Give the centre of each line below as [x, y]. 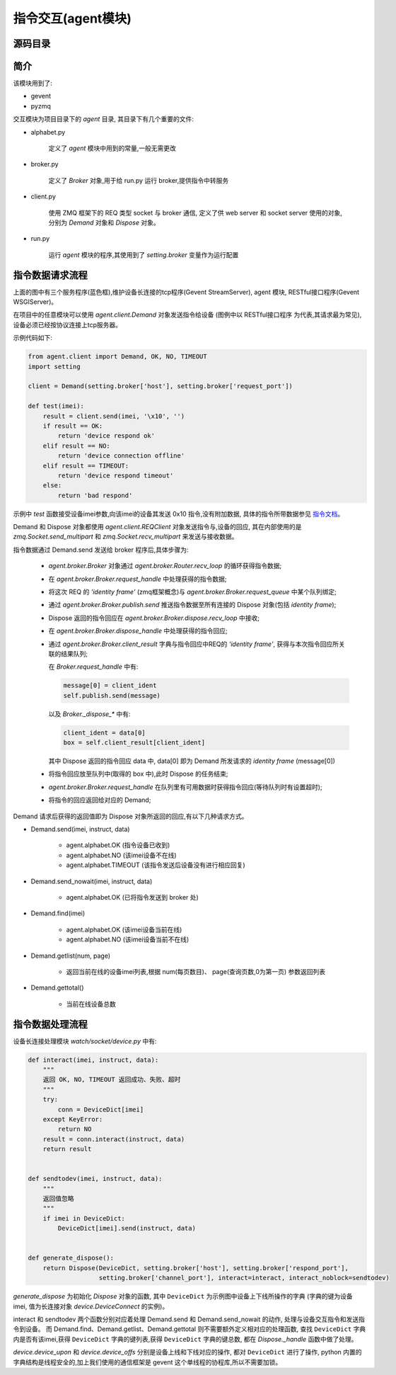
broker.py [45, 164]
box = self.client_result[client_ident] [134, 743]
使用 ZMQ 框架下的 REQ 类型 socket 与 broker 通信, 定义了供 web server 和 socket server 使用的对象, [196, 213]
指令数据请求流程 [50, 275]
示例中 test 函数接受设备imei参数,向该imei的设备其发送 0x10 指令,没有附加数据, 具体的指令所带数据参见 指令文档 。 [179, 514]
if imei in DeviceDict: [84, 1218]
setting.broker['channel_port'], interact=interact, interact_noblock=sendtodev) [244, 1278]
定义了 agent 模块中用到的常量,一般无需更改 [112, 148]
